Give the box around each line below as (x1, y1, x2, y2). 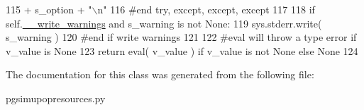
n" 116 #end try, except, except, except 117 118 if (97, 2, 315, 16)
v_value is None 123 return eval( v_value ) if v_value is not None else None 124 (6, 43, 358, 58)
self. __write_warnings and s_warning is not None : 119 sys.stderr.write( (6, 16, 322, 30)
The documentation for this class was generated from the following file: (6, 67, 314, 82)
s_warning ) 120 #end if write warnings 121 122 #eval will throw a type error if (6, 30, 357, 44)
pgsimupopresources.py (6, 90, 106, 105)
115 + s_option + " (6, 2, 92, 16)
